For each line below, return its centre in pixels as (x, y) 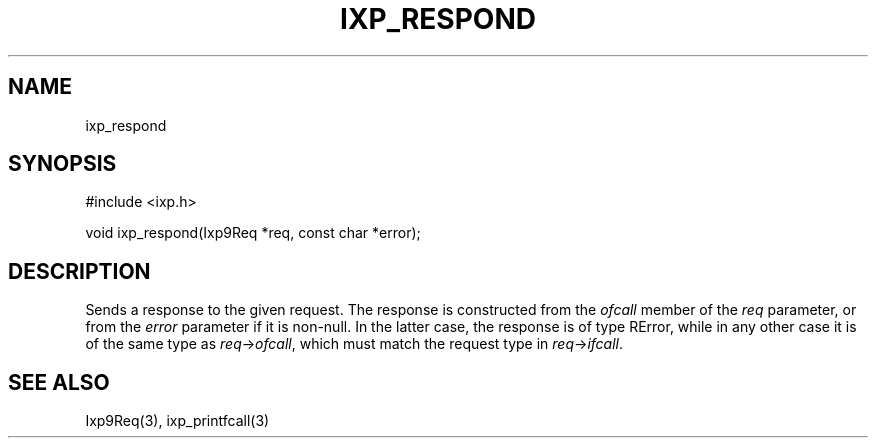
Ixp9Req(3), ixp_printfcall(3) (177, 421)
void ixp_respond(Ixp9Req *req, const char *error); (253, 233)
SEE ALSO (59, 382)
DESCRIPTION (79, 271)
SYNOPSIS (62, 164)
